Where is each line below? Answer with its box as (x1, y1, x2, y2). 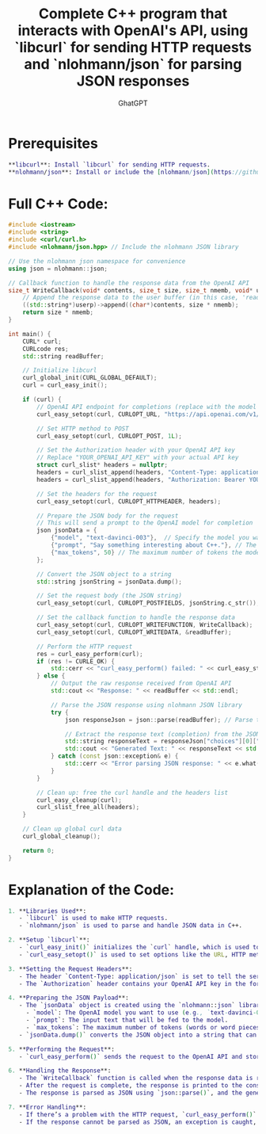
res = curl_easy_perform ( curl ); (36, 650, 144, 658)
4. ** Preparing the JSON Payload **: (8, 994, 129, 1002)
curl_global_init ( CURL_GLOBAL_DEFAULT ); (22, 374, 158, 382)
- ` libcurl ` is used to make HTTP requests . (18, 914, 169, 922)
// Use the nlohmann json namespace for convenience (8, 257, 186, 265)
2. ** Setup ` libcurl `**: (8, 936, 90, 944)
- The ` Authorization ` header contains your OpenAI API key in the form (18, 979, 264, 987)
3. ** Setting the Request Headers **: (8, 964, 133, 973)
